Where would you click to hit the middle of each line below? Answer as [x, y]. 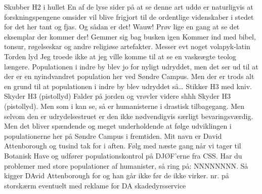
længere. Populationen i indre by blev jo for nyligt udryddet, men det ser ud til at [131, 66]
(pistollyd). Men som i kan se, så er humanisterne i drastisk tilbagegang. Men [124, 106]
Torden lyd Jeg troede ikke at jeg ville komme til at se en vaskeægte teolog [120, 56]
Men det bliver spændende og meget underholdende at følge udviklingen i [118, 126]
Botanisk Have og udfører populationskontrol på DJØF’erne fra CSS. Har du [123, 155]
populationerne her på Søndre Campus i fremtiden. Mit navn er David [113, 135]
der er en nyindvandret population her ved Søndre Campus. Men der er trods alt [129, 76]
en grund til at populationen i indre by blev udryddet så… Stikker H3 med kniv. [128, 86]
